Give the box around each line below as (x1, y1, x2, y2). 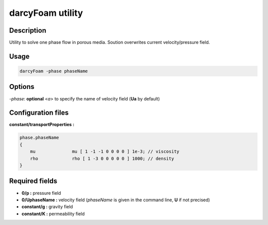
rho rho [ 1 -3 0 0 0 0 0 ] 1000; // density (30, 156, 174, 161)
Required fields (9, 177, 58, 185)
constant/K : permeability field (21, 211, 85, 217)
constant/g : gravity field (21, 204, 73, 210)
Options (9, 83, 35, 91)
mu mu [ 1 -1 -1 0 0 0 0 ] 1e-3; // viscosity (30, 149, 180, 154)
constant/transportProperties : (9, 122, 74, 128)
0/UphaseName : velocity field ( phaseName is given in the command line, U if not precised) (21, 197, 210, 203)
